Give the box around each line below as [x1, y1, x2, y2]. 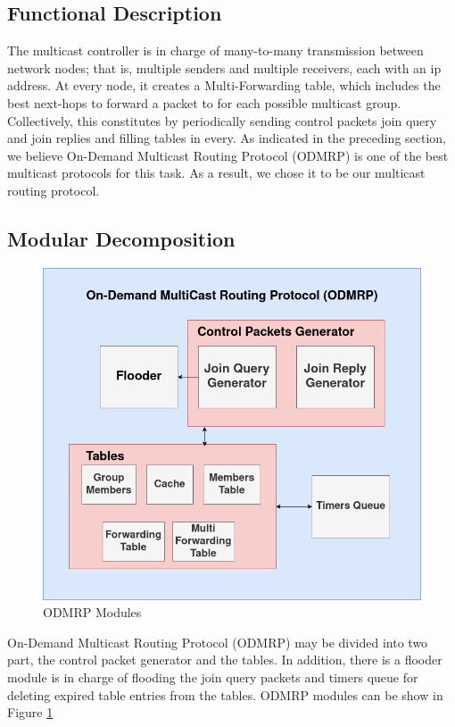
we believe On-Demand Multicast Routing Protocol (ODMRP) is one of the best [7, 146, 449, 164]
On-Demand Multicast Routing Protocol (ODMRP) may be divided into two [7, 632, 428, 651]
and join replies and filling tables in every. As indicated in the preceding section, [7, 129, 447, 147]
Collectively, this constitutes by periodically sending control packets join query [7, 111, 437, 130]
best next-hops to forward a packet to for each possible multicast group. [7, 93, 401, 112]
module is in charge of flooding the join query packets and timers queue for [7, 667, 418, 686]
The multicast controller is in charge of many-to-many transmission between [7, 41, 424, 60]
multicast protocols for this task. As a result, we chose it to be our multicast [7, 163, 426, 182]
